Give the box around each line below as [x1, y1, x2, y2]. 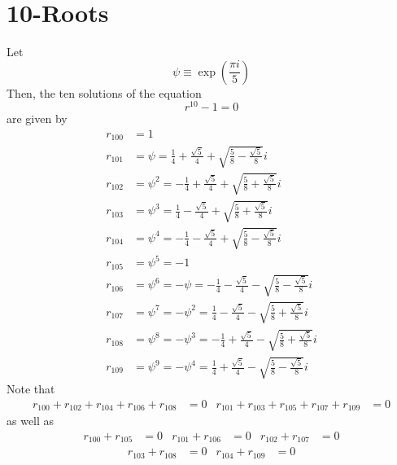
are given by [7, 110, 68, 127]
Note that [7, 380, 55, 397]
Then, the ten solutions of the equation [7, 84, 202, 101]
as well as [7, 412, 55, 429]
